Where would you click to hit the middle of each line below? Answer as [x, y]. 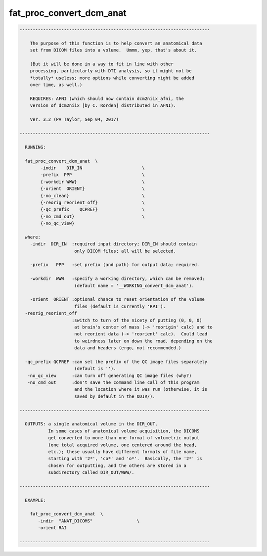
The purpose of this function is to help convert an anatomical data [116, 43]
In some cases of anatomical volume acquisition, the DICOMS [124, 431]
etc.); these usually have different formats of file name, [123, 452]
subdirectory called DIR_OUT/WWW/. [91, 473]
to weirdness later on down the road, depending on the [143, 341]
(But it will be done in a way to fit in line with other [102, 64]
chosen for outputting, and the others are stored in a [117, 465]
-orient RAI [52, 528]
